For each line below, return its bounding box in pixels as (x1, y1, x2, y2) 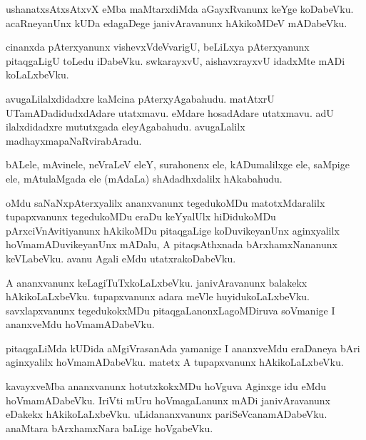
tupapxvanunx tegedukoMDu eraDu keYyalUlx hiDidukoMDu (6, 209, 276, 224)
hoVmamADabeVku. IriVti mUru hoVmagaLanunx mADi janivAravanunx (6, 392, 330, 407)
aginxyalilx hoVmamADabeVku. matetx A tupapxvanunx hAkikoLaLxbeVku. (6, 354, 344, 369)
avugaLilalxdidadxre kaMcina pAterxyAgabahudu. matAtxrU (6, 91, 275, 106)
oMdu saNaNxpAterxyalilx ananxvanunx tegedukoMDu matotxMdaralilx (6, 195, 325, 210)
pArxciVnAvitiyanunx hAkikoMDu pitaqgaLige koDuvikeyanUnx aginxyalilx (6, 222, 340, 237)
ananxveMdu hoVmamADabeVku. (6, 317, 155, 332)
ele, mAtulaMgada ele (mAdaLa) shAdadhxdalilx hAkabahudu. (6, 170, 283, 185)
